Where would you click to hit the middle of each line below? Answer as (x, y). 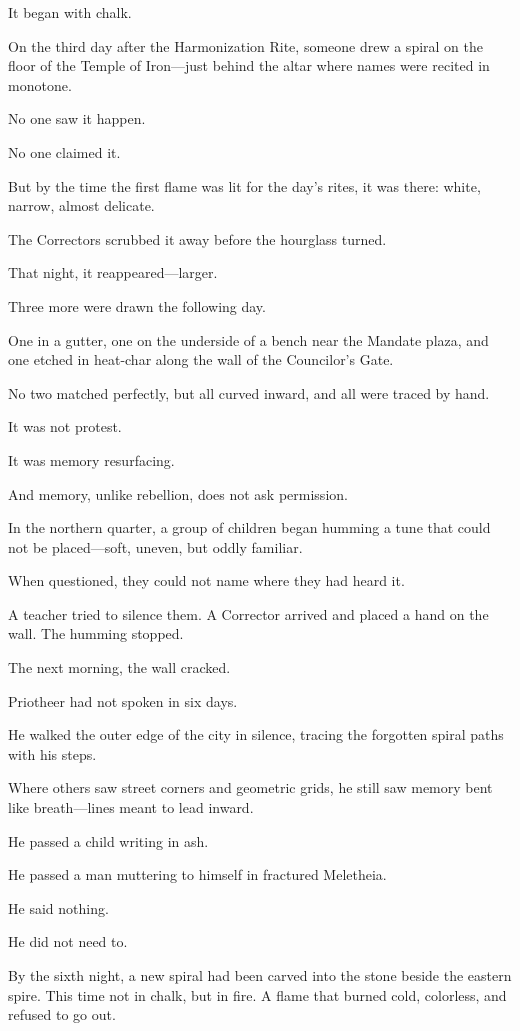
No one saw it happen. (77, 118)
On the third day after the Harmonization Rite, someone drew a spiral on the (245, 45)
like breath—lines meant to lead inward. (131, 807)
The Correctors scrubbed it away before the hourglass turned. (197, 238)
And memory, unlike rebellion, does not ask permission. (178, 493)
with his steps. (52, 753)
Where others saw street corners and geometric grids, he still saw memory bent (250, 787)
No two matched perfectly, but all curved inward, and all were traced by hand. (249, 392)
